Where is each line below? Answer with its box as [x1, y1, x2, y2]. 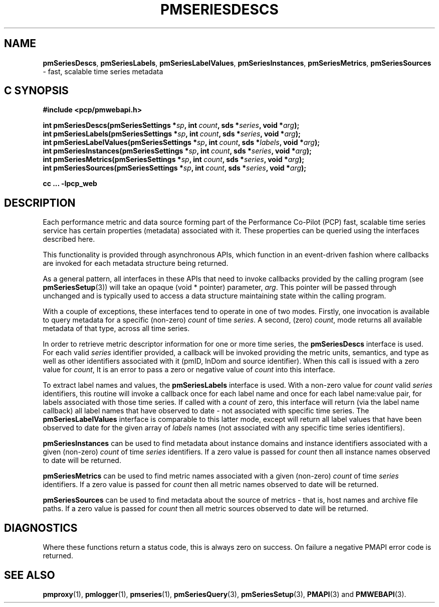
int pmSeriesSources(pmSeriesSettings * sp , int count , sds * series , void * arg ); [43, 164, 307, 173]
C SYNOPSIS [4, 84, 69, 97]
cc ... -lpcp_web [43, 179, 97, 188]
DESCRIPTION [4, 196, 76, 209]
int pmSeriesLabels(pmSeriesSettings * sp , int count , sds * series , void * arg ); [43, 129, 301, 138]
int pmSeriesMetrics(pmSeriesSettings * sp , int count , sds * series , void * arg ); [43, 155, 305, 164]
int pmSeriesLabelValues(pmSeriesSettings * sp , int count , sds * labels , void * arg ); [43, 138, 320, 147]
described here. [43, 235, 95, 244]
